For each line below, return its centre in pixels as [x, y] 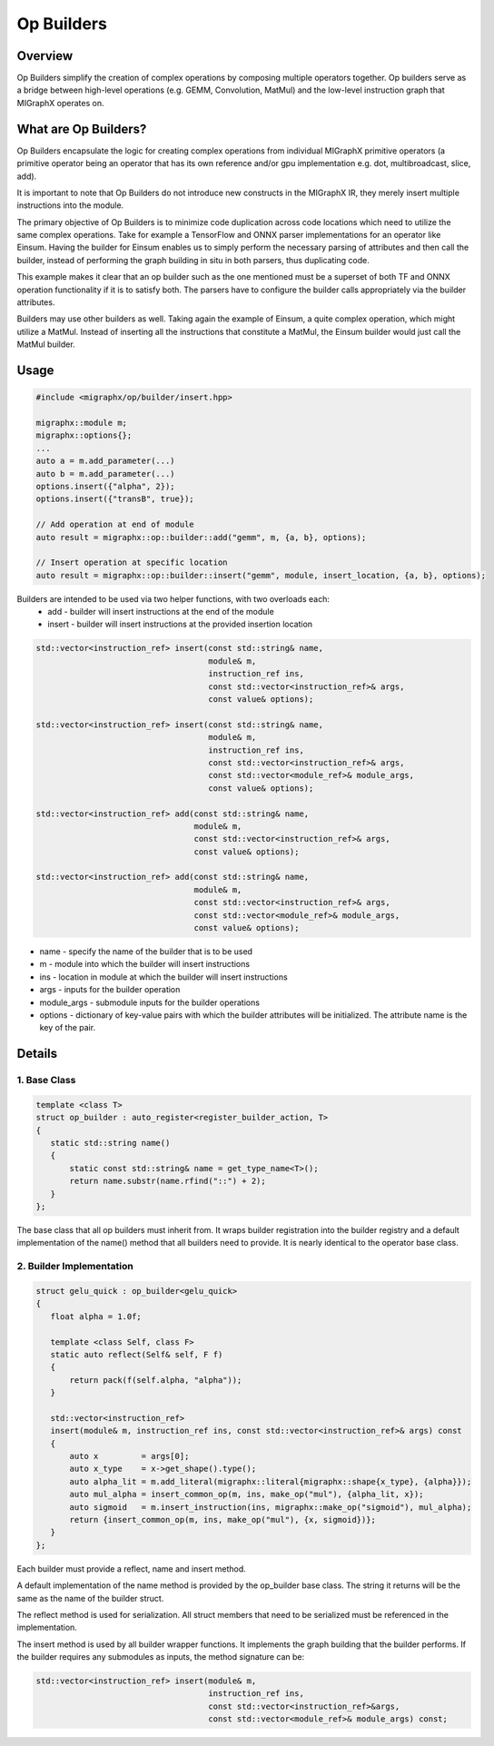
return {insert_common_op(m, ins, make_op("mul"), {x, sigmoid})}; [223, 1519]
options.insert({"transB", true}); [115, 499]
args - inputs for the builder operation [110, 990]
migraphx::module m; [81, 423]
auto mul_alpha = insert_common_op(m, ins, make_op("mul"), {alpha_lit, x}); [247, 1494]
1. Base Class [46, 1080]
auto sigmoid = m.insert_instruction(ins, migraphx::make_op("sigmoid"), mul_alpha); [271, 1507]
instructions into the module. [70, 205]
